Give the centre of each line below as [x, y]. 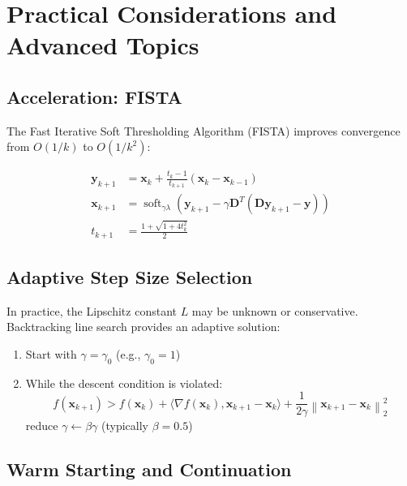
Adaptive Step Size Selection [130, 276]
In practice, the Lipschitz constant [92, 310]
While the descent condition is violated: [124, 383]
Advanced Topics [103, 45]
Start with [51, 353]
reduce [42, 426]
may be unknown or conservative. [275, 310]
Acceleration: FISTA [94, 96]
